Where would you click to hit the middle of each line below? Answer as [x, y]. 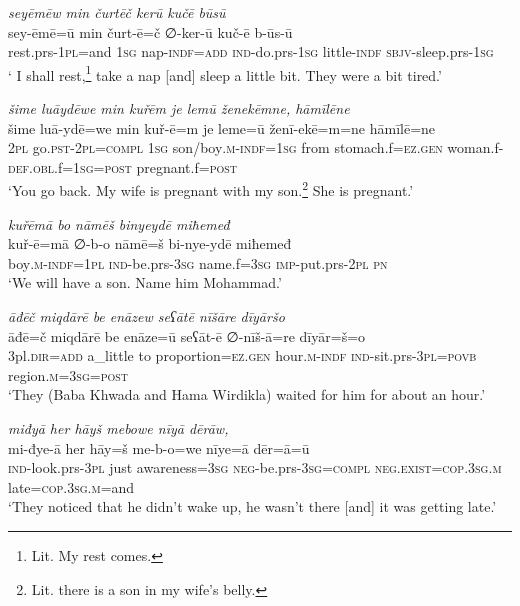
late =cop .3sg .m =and [71, 486]
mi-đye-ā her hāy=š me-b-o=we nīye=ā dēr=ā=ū [159, 447]
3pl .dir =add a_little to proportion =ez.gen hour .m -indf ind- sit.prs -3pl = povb [242, 355]
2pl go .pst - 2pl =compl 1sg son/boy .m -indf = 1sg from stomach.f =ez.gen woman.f [253, 147]
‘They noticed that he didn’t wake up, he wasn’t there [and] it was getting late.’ [252, 506]
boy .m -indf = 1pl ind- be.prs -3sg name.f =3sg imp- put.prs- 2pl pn [198, 262]
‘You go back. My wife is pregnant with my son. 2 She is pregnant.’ [211, 189]
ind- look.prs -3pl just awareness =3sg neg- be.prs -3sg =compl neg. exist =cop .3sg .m [255, 467]
